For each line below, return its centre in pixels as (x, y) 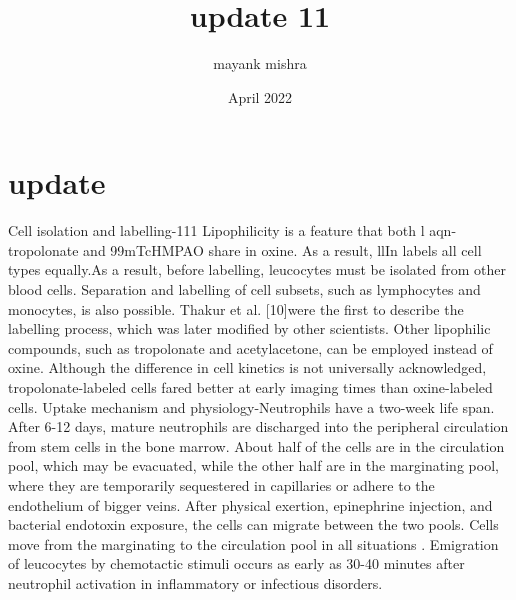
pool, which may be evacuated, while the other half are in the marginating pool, (253, 465)
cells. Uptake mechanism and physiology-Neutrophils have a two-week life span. (251, 406)
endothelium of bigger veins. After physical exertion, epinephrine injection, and (250, 504)
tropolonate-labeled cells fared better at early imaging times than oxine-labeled (250, 387)
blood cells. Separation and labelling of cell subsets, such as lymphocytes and (244, 289)
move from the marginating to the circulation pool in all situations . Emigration (253, 543)
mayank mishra (260, 63)
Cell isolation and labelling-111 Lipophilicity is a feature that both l (216, 230)
